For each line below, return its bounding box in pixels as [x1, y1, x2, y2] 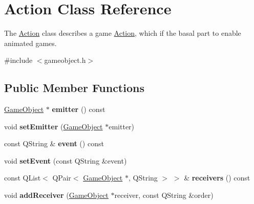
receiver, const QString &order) [114, 190, 214, 200]
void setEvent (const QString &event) [4, 155, 127, 166]
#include [4, 55, 33, 65]
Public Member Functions [4, 80, 144, 96]
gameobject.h [44, 55, 86, 65]
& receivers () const [184, 172, 250, 183]
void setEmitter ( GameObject [4, 121, 103, 131]
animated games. [4, 37, 57, 48]
